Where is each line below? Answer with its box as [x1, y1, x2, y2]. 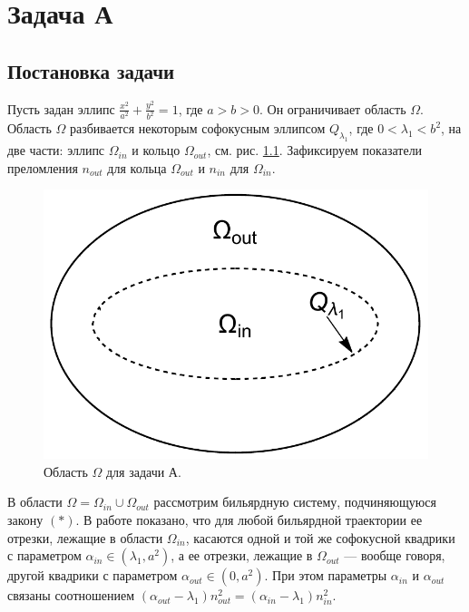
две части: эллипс [7, 141, 105, 160]
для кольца [107, 158, 167, 177]
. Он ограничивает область [259, 99, 406, 118]
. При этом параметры [264, 566, 387, 585]
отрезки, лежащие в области [7, 528, 163, 547]
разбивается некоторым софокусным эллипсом [69, 119, 326, 138]
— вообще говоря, [344, 546, 445, 565]
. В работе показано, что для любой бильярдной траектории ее [75, 510, 423, 529]
